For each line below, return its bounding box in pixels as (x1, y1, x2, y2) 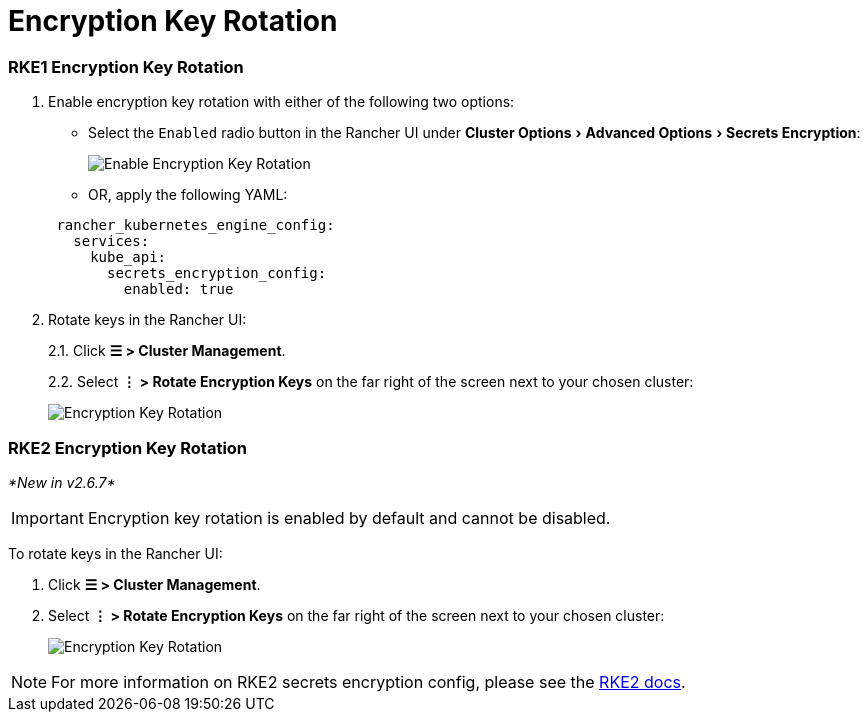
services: (73, 233, 150, 250)
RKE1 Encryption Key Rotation (8, 56, 244, 77)
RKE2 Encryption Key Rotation (8, 437, 248, 458)
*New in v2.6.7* (8, 473, 116, 491)
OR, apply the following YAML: (88, 186, 288, 204)
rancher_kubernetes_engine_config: (56, 217, 335, 234)
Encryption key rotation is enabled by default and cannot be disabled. (87, 507, 611, 528)
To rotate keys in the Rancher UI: (8, 544, 223, 562)
